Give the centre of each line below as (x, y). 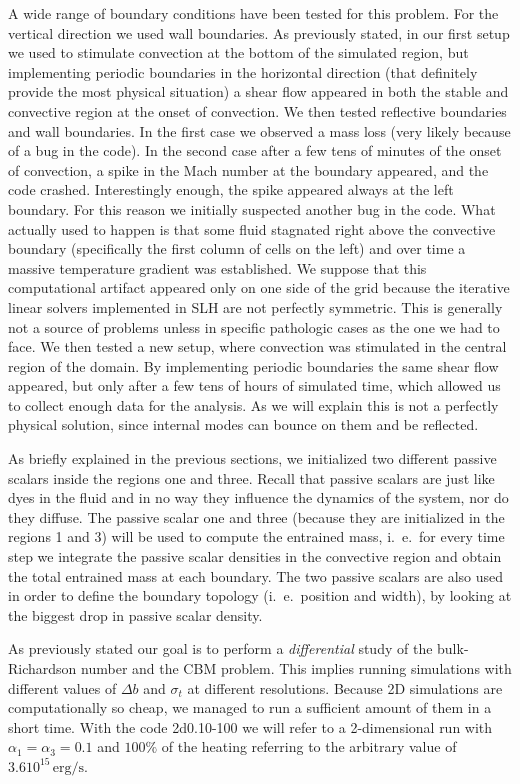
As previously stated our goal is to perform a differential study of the (220, 648)
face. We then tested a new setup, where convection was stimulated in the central (257, 346)
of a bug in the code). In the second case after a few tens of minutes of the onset (255, 150)
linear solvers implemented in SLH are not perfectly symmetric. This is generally (255, 306)
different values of (62, 687)
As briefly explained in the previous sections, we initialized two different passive (252, 458)
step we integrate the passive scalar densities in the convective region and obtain (255, 556)
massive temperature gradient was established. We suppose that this (217, 267)
